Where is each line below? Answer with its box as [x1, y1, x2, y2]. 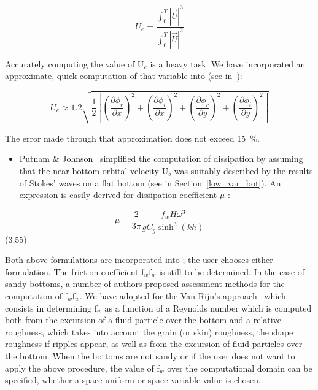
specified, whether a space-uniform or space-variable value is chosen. [5, 373, 262, 386]
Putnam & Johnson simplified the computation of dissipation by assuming [19, 152, 303, 165]
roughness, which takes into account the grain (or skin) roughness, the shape [5, 325, 293, 338]
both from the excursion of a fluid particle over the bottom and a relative [5, 313, 281, 326]
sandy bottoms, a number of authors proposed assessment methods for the [5, 277, 285, 290]
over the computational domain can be [167, 361, 312, 374]
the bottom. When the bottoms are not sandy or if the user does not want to [5, 349, 295, 362]
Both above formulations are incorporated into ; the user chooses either [5, 253, 273, 266]
